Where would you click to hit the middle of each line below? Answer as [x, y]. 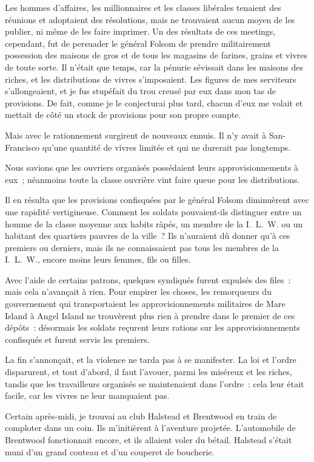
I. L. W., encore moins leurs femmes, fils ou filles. [98, 259]
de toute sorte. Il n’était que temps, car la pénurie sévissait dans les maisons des [154, 67]
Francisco [22, 147]
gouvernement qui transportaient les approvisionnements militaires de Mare [145, 304]
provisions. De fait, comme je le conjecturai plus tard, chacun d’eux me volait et [154, 102]
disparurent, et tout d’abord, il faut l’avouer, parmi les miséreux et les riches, [149, 372]
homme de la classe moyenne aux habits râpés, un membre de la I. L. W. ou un [154, 223]
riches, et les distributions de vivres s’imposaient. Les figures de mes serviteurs [151, 79]
